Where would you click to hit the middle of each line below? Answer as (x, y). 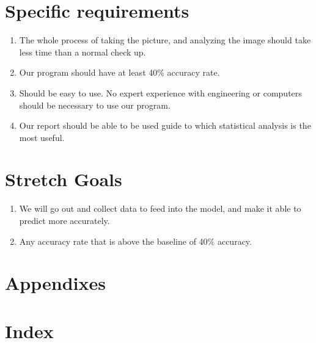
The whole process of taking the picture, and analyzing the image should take (165, 40)
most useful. (42, 137)
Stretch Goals (64, 179)
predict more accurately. (64, 220)
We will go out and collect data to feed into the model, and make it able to (160, 208)
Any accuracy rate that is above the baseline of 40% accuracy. (135, 241)
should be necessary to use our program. (95, 105)
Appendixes (55, 283)
